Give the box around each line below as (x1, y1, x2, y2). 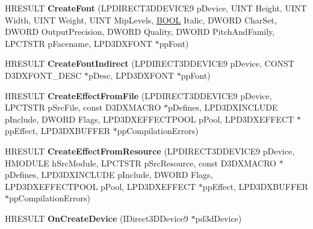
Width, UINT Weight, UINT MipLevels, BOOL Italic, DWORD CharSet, (5, 13, 277, 26)
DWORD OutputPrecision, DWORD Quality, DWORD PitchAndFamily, (5, 25, 275, 38)
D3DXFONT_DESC (5, 69, 82, 81)
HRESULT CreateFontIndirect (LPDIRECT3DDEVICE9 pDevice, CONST (5, 57, 294, 70)
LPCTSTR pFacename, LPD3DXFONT (5, 37, 152, 49)
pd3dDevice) (195, 212, 242, 224)
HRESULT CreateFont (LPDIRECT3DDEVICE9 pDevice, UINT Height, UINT (5, 2, 307, 14)
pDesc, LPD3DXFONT (88, 69, 175, 81)
